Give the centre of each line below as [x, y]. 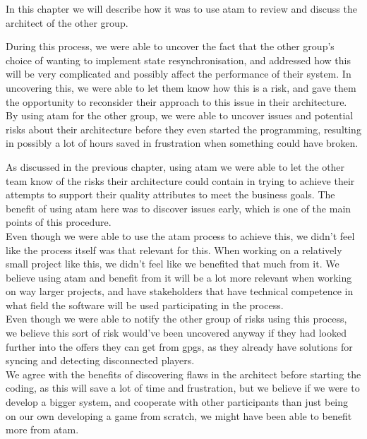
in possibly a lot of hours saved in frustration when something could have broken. [182, 143]
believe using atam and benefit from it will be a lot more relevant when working [179, 277]
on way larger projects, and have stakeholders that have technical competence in [180, 291]
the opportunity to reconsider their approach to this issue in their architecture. [176, 101]
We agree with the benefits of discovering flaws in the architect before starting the [183, 374]
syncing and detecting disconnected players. [100, 360]
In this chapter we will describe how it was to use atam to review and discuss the [181, 8]
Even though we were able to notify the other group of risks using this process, [176, 319]
